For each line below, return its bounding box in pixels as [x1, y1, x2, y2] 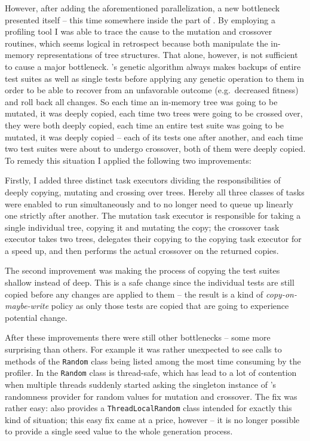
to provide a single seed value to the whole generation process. [5, 425, 233, 437]
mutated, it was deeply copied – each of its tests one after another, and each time [5, 130, 303, 143]
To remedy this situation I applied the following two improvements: [5, 154, 251, 166]
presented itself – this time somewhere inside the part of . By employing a [5, 13, 275, 26]
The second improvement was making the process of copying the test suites [5, 264, 280, 277]
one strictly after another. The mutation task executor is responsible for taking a [5, 209, 301, 222]
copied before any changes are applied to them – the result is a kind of [5, 287, 263, 300]
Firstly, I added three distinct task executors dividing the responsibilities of [5, 174, 281, 186]
